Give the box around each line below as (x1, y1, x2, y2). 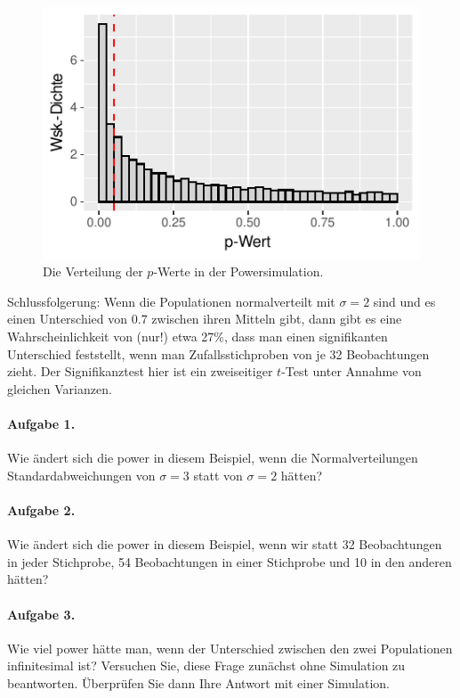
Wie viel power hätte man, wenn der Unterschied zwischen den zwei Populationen (7, 638, 453, 657)
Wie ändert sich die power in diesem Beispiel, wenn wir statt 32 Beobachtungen (7, 535, 442, 554)
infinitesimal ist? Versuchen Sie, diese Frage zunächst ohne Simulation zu (7, 656, 406, 675)
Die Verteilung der (43, 262, 143, 281)
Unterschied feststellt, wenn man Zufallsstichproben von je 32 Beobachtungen (7, 344, 430, 363)
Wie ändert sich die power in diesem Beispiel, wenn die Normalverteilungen (7, 448, 418, 467)
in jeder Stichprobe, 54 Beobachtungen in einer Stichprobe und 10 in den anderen (7, 552, 452, 571)
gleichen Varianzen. (7, 379, 112, 398)
